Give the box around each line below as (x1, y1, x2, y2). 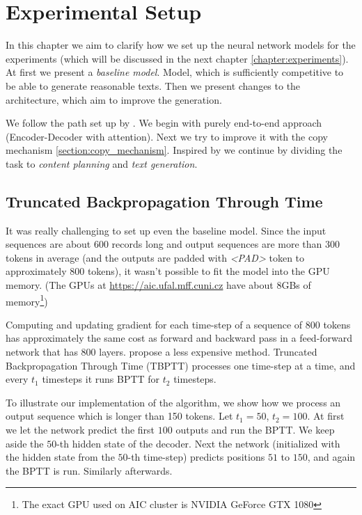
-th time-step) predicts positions (127, 450, 265, 464)
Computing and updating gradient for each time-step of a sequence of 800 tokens (6, 317, 351, 331)
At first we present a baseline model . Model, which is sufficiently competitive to (6, 65, 344, 79)
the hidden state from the (6, 450, 115, 464)
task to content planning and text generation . (6, 156, 198, 171)
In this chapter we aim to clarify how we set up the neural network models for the (6, 38, 356, 52)
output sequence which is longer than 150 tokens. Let (6, 409, 233, 423)
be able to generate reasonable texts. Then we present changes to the (6, 78, 301, 93)
